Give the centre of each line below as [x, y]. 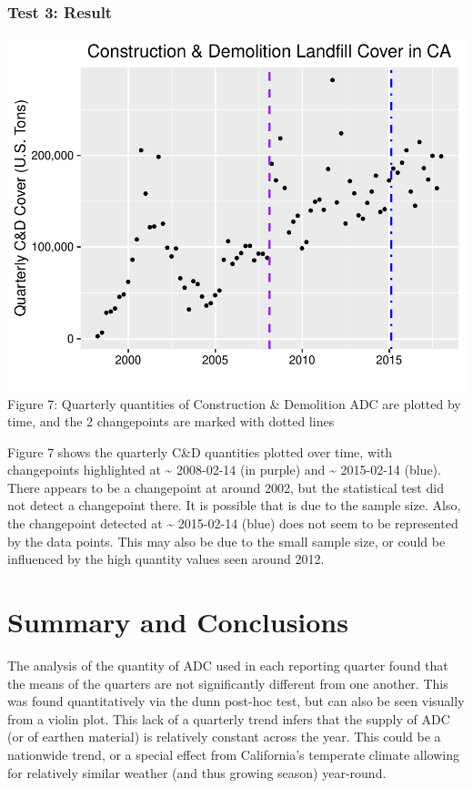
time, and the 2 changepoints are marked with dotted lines [171, 421]
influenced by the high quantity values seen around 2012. [166, 559]
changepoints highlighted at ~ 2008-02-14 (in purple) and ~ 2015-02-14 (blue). [224, 470]
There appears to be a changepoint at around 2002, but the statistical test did [226, 487]
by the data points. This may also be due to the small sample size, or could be [226, 541]
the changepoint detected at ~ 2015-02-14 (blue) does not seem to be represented [233, 523]
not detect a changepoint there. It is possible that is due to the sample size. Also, [234, 505]
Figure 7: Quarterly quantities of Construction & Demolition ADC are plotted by [234, 403]
